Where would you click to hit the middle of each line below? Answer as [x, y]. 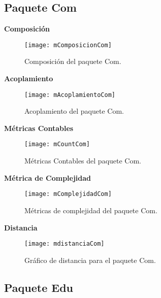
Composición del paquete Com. [73, 61]
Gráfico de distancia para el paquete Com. [90, 260]
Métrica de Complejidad [48, 177]
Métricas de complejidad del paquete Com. [91, 210]
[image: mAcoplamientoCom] [70, 95]
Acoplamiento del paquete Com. [74, 111]
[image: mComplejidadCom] [68, 194]
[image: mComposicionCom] [68, 45]
